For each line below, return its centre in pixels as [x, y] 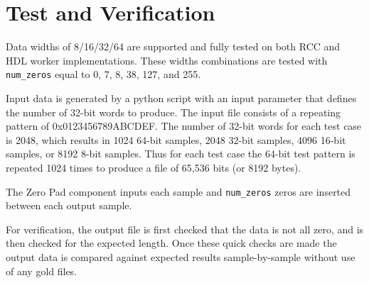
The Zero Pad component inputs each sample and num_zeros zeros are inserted [178, 191]
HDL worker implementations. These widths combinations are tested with [167, 60]
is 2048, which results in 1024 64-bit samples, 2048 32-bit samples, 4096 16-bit [176, 139]
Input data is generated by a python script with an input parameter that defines [181, 98]
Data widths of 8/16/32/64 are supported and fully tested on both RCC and [173, 46]
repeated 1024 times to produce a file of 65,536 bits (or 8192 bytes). [154, 167]
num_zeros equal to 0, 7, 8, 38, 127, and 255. [103, 74]
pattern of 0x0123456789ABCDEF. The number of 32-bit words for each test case [184, 126]
